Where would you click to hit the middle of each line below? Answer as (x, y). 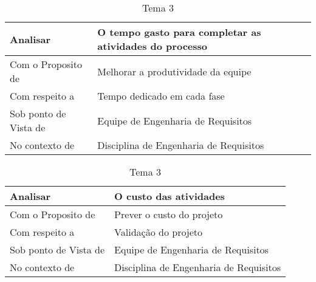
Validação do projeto (159, 232)
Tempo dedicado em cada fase (161, 96)
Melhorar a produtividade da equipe (174, 71)
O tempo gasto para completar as (179, 32)
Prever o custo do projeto (169, 214)
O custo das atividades (170, 196)
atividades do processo (152, 46)
